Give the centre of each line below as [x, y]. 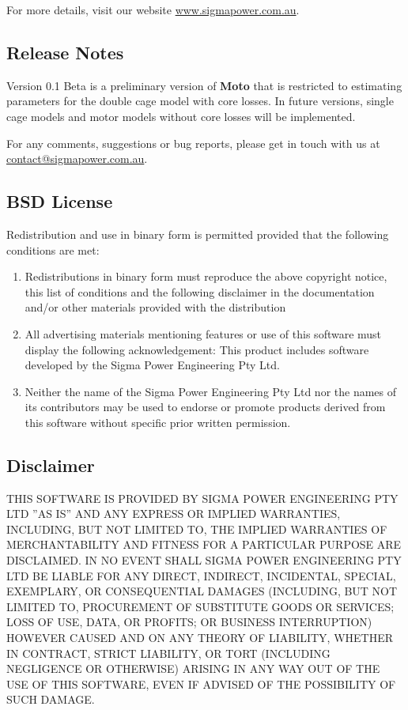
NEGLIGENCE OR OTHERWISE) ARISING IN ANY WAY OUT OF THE [193, 668]
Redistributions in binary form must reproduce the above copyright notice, [206, 276]
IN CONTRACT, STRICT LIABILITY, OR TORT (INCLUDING [168, 653]
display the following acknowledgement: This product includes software [197, 349]
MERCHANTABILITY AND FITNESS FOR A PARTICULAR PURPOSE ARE [204, 544]
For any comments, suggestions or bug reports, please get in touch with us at [193, 143]
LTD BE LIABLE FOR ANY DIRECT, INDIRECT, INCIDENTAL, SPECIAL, [201, 575]
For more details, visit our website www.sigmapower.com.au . [153, 9]
